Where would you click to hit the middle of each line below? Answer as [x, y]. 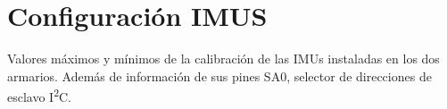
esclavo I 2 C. [40, 95]
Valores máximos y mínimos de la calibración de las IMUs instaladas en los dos [223, 59]
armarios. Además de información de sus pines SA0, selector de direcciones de [219, 75]
